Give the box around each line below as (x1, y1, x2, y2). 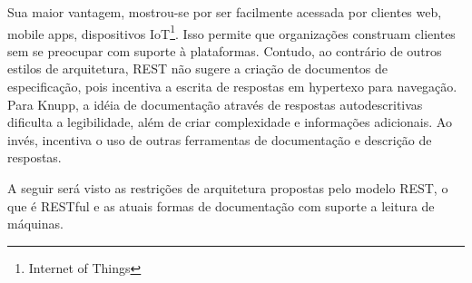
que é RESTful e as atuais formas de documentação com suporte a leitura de (7, 196, 435, 215)
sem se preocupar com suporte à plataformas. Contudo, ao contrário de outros (7, 41, 442, 60)
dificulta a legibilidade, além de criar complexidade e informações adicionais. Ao (7, 112, 452, 132)
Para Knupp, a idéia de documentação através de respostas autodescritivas (7, 94, 423, 113)
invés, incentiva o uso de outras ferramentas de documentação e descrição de (7, 130, 432, 149)
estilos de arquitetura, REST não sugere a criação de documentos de (7, 59, 388, 78)
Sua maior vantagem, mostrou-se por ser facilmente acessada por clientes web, (7, 3, 442, 21)
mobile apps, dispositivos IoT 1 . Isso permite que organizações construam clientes (7, 21, 456, 43)
